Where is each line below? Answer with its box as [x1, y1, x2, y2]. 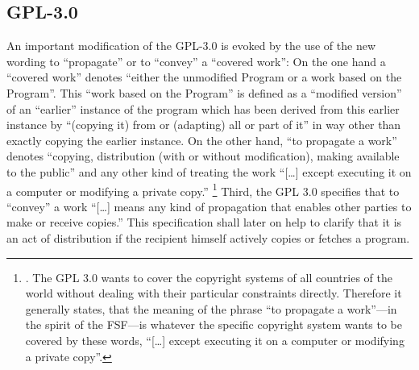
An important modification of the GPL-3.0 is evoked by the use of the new [6, 37, 376, 54]
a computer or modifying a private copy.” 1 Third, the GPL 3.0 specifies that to [6, 180, 400, 199]
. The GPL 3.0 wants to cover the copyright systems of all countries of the [25, 268, 392, 285]
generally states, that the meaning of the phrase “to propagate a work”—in [25, 300, 397, 317]
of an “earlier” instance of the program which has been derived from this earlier [6, 100, 400, 117]
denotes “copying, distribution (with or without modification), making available [6, 148, 400, 164]
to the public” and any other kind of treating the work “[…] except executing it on [6, 163, 412, 180]
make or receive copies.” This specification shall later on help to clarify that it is [6, 214, 402, 231]
